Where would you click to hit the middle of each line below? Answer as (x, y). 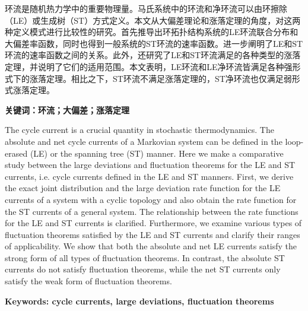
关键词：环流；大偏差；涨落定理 (67, 110)
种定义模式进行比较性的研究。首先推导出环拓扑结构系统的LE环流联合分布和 (152, 32)
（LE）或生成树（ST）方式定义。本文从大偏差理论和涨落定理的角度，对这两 (153, 20)
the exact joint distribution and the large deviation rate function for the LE (143, 188)
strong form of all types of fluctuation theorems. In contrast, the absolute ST (145, 257)
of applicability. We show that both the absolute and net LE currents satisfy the (151, 246)
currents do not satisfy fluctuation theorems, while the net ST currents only (143, 269)
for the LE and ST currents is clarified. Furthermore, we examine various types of (153, 223)
